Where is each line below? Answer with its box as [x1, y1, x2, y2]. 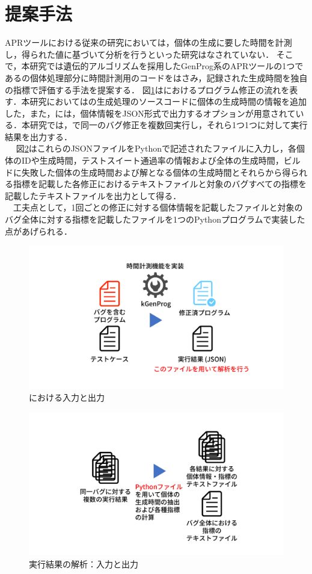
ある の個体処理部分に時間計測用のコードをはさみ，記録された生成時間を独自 [5, 71, 308, 84]
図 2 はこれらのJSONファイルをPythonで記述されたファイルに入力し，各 [16, 142, 296, 155]
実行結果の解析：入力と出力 [29, 558, 138, 570]
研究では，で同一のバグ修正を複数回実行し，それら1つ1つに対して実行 [29, 119, 308, 131]
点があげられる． [5, 224, 72, 237]
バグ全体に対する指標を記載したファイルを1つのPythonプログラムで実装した [5, 213, 305, 226]
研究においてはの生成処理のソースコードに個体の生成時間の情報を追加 [29, 95, 307, 108]
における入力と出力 [29, 391, 105, 404]
